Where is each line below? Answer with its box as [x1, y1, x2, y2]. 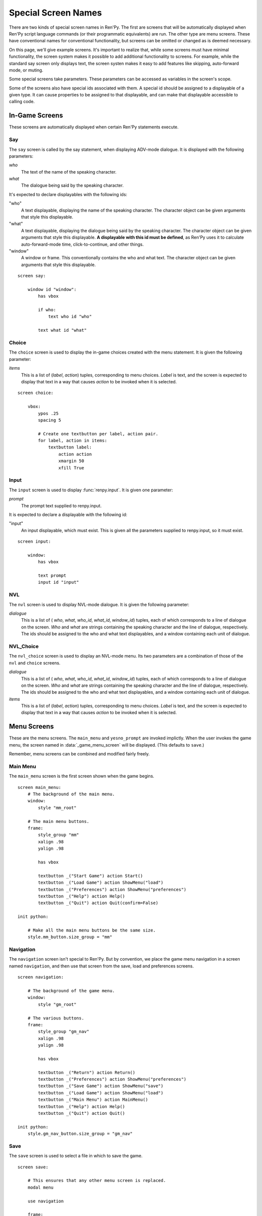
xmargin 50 [58, 458, 84, 464]
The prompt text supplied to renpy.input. [21, 502, 102, 508]
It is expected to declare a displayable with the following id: [9, 511, 128, 518]
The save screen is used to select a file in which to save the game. [9, 1153, 143, 1159]
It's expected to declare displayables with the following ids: [9, 191, 128, 197]
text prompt [38, 573, 66, 578]
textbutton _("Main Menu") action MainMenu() [38, 1097, 148, 1103]
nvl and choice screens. [9, 660, 61, 666]
